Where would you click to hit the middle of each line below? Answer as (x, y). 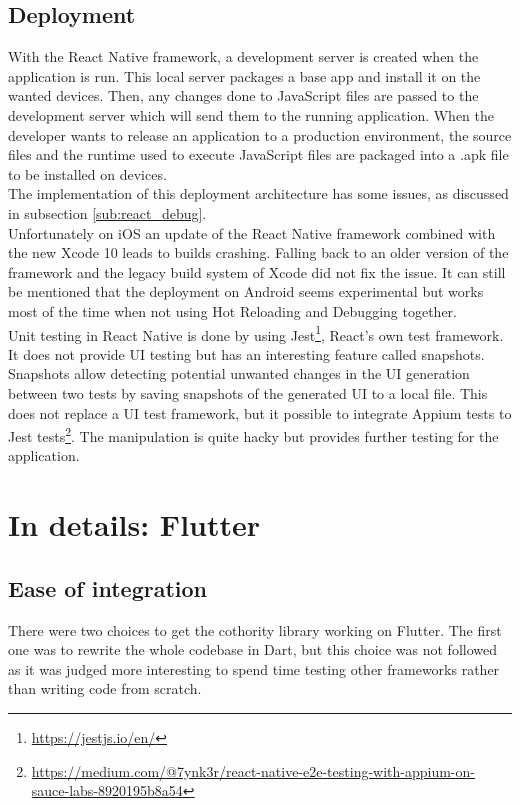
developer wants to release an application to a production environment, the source (260, 134)
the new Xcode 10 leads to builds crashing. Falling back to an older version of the (258, 252)
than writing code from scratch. (105, 688)
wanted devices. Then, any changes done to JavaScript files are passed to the (243, 95)
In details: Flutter (134, 524)
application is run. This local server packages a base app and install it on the (244, 75)
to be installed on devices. (87, 173)
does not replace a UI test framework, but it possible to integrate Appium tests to (260, 412)
